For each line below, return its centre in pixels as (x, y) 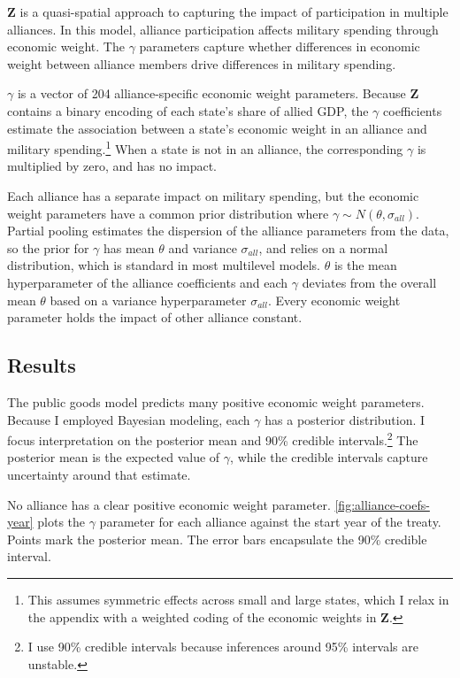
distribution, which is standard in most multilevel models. (164, 265)
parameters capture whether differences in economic (280, 46)
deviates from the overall (369, 282)
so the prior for (48, 247)
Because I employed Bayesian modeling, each (129, 419)
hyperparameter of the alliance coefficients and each (148, 282)
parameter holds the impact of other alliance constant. (155, 317)
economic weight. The (66, 46)
